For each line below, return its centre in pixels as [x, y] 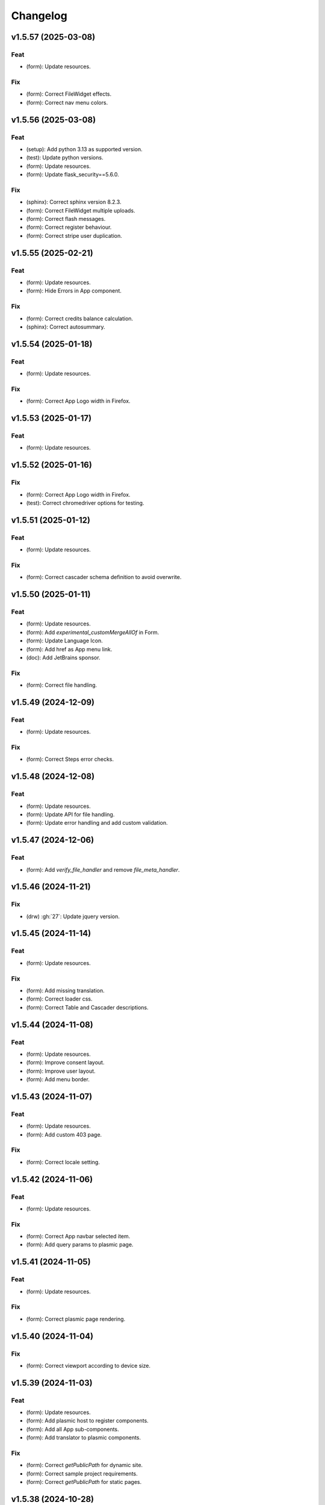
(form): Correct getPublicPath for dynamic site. [85, 1465]
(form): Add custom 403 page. [64, 1134]
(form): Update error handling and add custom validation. [97, 823]
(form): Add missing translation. [65, 990]
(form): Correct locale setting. [63, 1162]
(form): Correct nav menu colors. [67, 102]
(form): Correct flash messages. [66, 219]
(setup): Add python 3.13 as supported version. [84, 149]
